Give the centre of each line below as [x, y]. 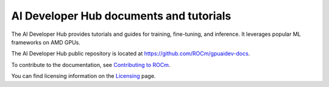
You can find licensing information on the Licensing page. [83, 76]
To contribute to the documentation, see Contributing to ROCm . [91, 64]
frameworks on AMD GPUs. [46, 42]
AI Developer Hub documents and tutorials [121, 16]
